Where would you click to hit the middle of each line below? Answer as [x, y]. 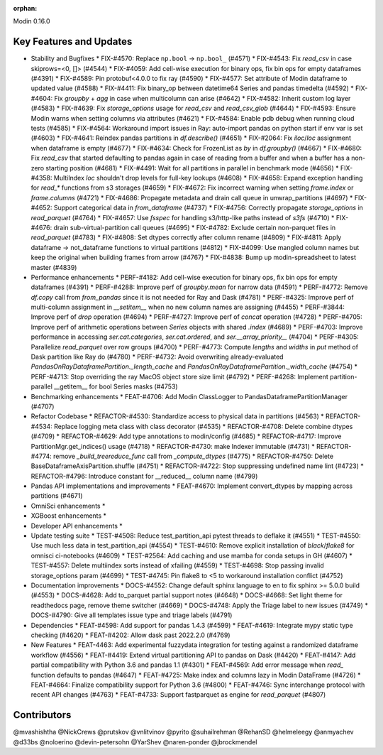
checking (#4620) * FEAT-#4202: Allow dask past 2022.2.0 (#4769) [131, 635]
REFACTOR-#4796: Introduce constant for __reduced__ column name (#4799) [144, 476]
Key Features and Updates [73, 42]
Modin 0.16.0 [32, 21]
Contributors [42, 715]
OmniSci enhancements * [68, 506]
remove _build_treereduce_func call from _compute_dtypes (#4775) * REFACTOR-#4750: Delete [193, 456]
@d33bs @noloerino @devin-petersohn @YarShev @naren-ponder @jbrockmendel [135, 742]
